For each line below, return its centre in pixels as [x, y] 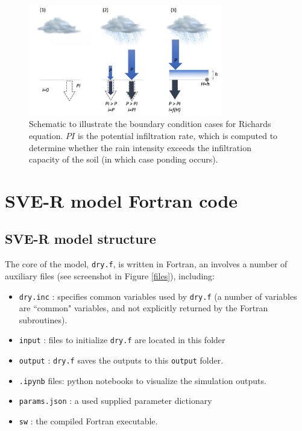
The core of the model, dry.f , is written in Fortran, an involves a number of [146, 264]
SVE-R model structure [80, 239]
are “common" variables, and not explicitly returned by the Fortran [143, 308]
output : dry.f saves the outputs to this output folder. [121, 360]
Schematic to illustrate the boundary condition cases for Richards [150, 124]
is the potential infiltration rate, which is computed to [178, 135]
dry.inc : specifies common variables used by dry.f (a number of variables [158, 296]
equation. [46, 135]
